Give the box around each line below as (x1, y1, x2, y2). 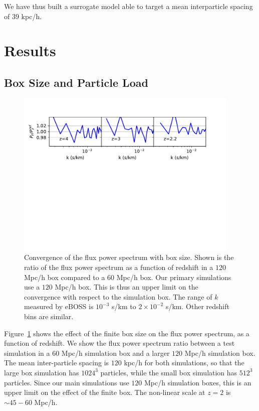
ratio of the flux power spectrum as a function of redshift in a (24, 262, 213, 272)
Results (4, 40, 56, 61)
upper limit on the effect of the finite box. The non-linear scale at (4, 387, 205, 397)
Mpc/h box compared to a (24, 271, 105, 282)
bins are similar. (24, 311, 74, 322)
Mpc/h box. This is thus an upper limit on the (55, 282, 198, 292)
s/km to (112, 301, 136, 312)
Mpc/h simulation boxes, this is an (144, 377, 251, 387)
